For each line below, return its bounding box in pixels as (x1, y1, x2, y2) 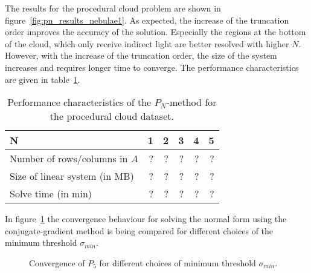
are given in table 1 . (5, 73, 80, 85)
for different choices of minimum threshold (99, 256, 256, 269)
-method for (166, 95, 217, 110)
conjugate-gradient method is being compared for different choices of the (5, 224, 274, 237)
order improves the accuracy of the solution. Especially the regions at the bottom (5, 25, 306, 38)
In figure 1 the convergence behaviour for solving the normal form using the (5, 212, 287, 225)
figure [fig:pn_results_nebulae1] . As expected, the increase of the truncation (5, 13, 289, 26)
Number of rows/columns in (10, 151, 128, 166)
